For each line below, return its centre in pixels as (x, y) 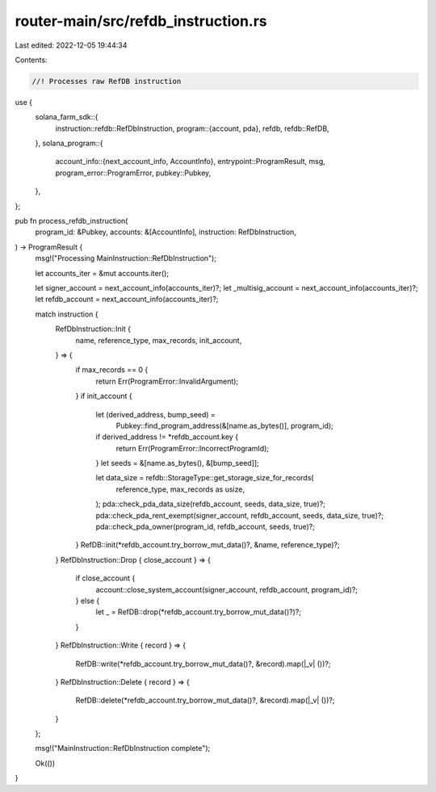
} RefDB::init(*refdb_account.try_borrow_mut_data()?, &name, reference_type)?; (208, 545)
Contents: (31, 60)
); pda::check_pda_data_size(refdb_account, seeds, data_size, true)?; (211, 504)
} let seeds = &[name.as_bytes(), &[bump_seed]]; (178, 463)
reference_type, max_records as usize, (180, 489)
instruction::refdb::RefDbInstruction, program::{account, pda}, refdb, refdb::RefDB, (193, 128)
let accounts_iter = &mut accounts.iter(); (102, 273)
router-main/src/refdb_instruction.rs (141, 21)
